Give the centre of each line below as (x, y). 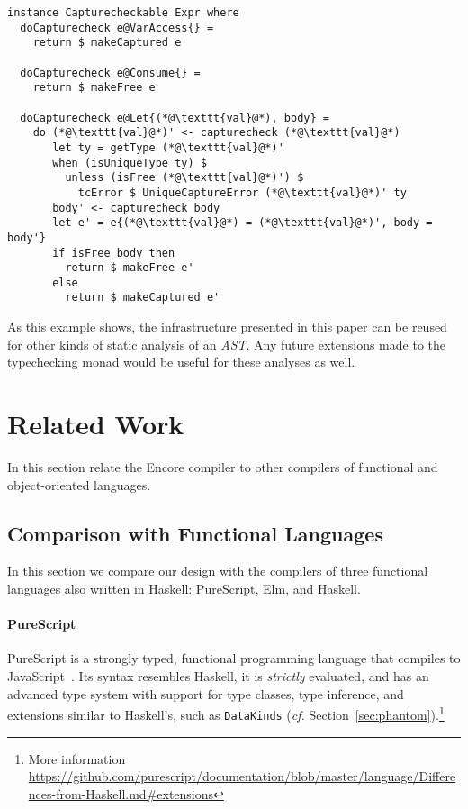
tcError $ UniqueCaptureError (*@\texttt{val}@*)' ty (242, 192)
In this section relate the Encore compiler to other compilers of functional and (223, 467)
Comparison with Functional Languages (195, 533)
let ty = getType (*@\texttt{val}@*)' (168, 147)
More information (77, 758)
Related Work (96, 424)
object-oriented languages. (79, 484)
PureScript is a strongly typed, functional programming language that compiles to (234, 658)
